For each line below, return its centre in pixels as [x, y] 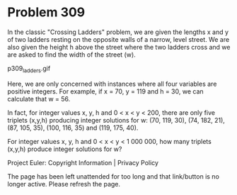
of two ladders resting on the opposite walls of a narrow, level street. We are [118, 39]
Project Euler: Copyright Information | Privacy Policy [83, 162]
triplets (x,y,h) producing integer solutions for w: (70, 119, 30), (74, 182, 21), [116, 120]
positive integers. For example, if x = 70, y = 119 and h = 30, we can [105, 91]
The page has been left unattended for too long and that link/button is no [113, 176]
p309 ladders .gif [29, 69]
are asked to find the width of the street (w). [71, 55]
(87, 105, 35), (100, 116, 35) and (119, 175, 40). [73, 128]
